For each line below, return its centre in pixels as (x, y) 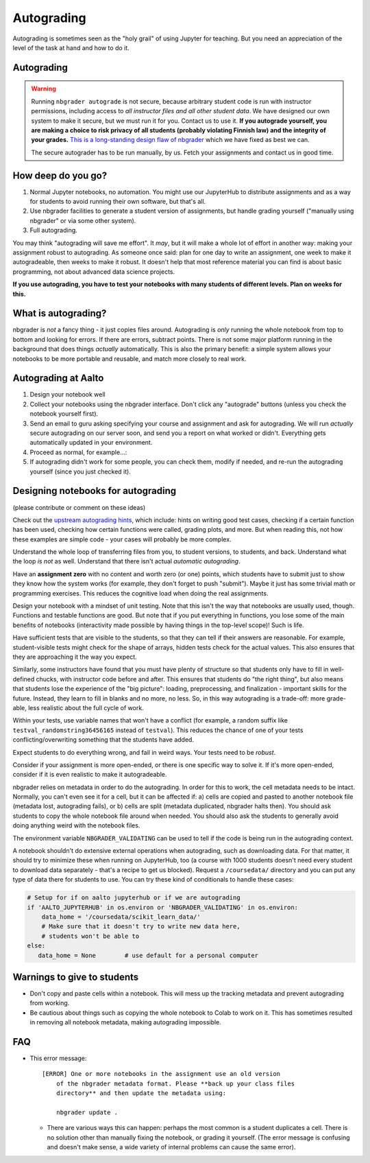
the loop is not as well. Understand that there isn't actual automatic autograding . (126, 561)
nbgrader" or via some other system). (83, 220)
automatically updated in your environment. (91, 443)
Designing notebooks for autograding (95, 491)
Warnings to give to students (76, 977)
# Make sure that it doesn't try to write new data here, (141, 927)
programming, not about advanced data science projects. (94, 272)
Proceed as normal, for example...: (78, 452)
